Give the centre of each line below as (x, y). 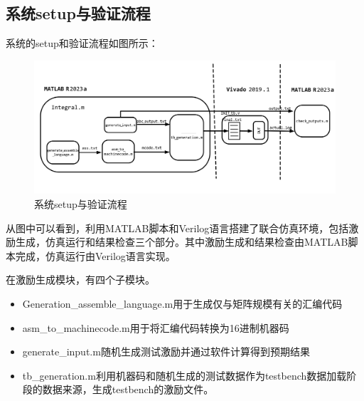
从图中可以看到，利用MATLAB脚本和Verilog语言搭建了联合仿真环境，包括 (177, 228)
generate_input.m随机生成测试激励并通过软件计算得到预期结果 (166, 351)
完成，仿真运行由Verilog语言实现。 (95, 255)
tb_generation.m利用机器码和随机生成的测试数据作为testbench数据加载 (184, 375)
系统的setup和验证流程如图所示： (82, 43)
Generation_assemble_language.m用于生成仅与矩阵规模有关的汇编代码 (182, 303)
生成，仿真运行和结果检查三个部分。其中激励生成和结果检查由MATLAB (182, 242)
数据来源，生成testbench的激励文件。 (128, 389)
